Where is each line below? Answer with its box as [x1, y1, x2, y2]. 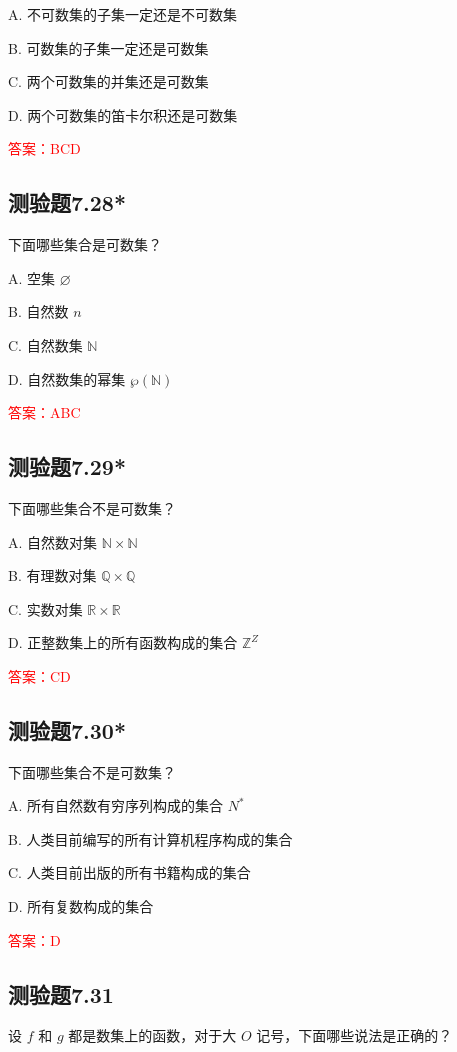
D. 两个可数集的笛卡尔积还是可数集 [8, 104, 238, 125]
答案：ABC [8, 402, 81, 423]
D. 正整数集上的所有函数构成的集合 [8, 632, 238, 653]
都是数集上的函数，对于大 [68, 1025, 237, 1046]
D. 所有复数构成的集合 [8, 896, 154, 917]
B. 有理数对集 [8, 565, 97, 586]
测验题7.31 [8, 978, 114, 1009]
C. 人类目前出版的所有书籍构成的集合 [8, 862, 251, 883]
